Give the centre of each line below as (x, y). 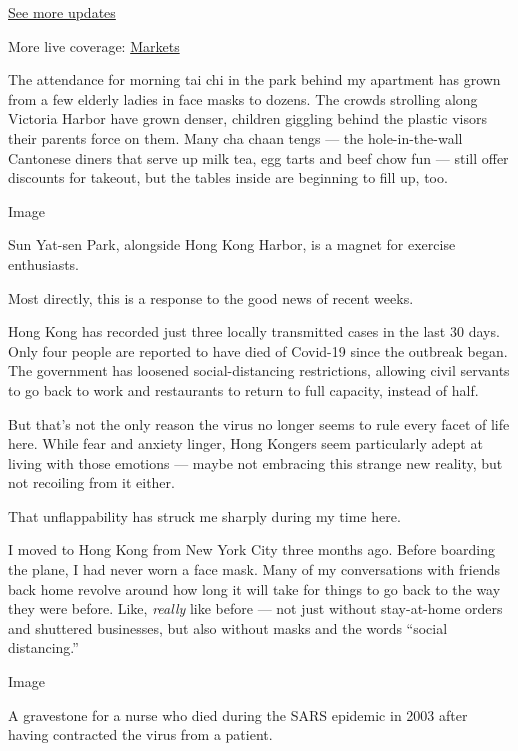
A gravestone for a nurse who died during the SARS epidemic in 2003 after (238, 714)
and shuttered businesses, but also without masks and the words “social (228, 627)
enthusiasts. (44, 263)
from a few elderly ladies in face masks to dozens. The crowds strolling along (243, 98)
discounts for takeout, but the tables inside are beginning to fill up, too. (228, 177)
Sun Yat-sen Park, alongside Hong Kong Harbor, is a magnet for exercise (232, 244)
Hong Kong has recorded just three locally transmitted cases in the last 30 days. (254, 331)
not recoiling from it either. (91, 482)
